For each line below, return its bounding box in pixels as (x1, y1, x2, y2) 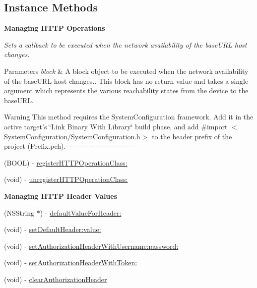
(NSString (4, 207, 35, 218)
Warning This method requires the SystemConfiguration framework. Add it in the (4, 112, 254, 122)
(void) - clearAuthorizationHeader (4, 274, 107, 284)
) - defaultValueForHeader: (40, 207, 122, 218)
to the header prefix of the (152, 131, 232, 141)
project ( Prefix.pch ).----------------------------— (4, 141, 137, 151)
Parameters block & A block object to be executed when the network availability (4, 65, 249, 76)
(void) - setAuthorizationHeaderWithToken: (4, 257, 137, 268)
